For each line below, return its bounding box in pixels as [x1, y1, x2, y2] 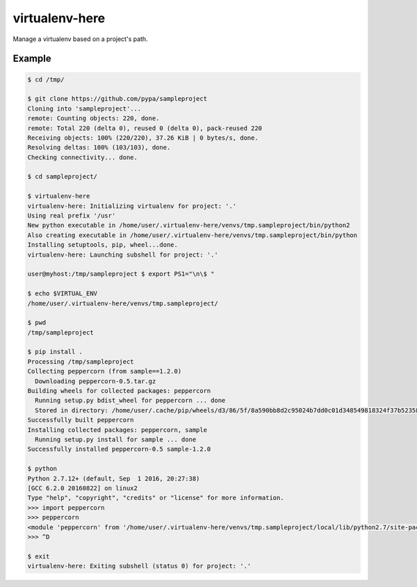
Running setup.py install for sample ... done [35, 435, 197, 443]
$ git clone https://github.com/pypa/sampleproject [27, 95, 208, 103]
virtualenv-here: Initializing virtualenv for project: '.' [27, 202, 237, 210]
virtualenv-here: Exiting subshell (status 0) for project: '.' [27, 562, 252, 570]
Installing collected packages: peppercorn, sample [27, 426, 208, 434]
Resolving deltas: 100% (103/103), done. [27, 143, 171, 152]
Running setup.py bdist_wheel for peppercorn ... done [35, 396, 226, 405]
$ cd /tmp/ [27, 75, 65, 83]
